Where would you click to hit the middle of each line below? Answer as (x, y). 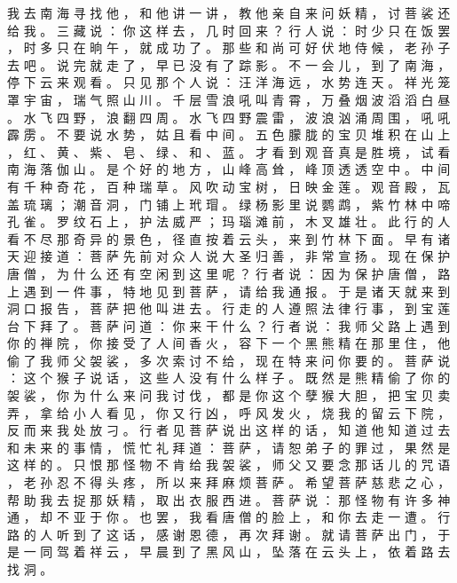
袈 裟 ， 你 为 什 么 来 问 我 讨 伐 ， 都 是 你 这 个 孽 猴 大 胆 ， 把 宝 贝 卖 (229, 395)
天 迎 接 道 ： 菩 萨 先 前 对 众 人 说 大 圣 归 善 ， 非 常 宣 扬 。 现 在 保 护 (229, 256)
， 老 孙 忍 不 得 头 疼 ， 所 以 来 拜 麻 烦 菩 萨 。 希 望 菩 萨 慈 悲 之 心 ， (229, 482)
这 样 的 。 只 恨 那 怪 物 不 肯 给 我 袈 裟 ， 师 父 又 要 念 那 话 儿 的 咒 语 (229, 465)
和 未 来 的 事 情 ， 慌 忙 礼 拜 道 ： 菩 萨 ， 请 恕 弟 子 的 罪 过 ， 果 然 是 (229, 447)
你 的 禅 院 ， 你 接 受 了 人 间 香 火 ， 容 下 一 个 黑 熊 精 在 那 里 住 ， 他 (229, 343)
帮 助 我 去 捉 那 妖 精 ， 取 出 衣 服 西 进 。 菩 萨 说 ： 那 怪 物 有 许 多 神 (229, 499)
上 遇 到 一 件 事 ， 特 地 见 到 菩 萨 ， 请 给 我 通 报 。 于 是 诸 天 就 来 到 (229, 291)
